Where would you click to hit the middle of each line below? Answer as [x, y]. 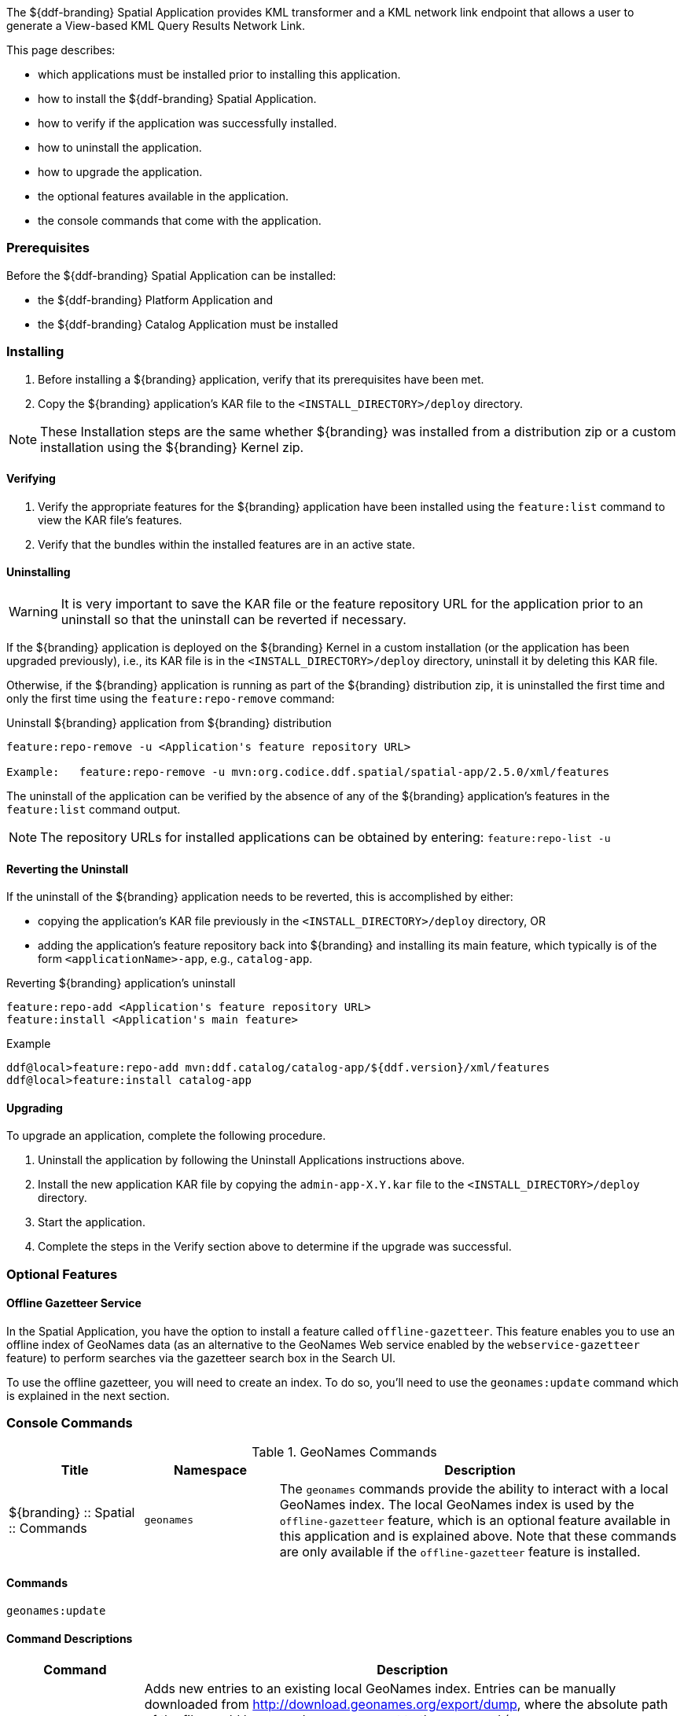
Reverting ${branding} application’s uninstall [121, 983]
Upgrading [35, 1108]
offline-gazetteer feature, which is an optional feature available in [475, 1520]
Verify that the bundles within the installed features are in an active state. [226, 544]
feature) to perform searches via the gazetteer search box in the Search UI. [201, 1358]
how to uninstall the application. [120, 147]
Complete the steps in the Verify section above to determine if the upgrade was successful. [275, 1247]
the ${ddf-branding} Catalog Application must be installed [188, 324]
